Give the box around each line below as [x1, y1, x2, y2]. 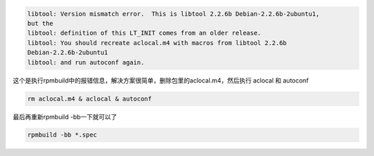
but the [27, 19, 53, 27]
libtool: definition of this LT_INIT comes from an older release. [27, 29, 262, 37]
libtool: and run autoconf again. [27, 58, 145, 66]
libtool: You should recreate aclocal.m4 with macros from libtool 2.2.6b [27, 39, 287, 46]
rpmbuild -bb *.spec [27, 131, 97, 139]
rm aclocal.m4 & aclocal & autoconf [27, 94, 152, 103]
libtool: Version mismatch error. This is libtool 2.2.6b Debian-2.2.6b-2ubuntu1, [27, 10, 320, 17]
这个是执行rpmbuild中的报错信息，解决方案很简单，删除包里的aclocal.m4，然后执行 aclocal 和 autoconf [12, 76, 309, 85]
